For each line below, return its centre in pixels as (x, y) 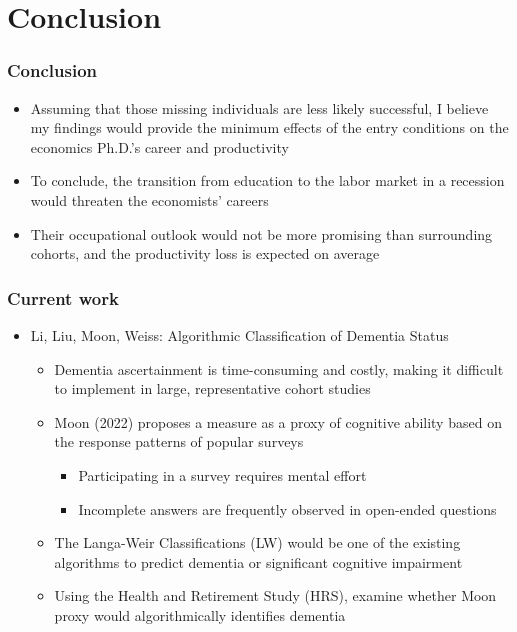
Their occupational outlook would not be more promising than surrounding (261, 233)
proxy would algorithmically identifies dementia (200, 614)
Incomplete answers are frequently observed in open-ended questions (287, 508)
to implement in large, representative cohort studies (212, 388)
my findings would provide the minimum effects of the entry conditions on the (269, 127)
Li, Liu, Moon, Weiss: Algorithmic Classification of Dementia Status (239, 334)
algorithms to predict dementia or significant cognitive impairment (258, 561)
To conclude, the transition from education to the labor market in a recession (267, 180)
